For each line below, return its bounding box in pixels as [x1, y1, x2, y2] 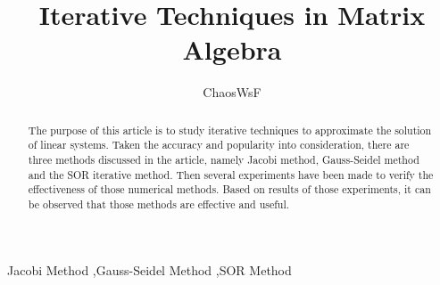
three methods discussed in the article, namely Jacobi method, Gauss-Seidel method [28, 152, 419, 167]
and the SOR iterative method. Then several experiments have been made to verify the [28, 167, 434, 182]
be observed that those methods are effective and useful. [28, 196, 290, 211]
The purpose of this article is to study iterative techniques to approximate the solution [28, 122, 432, 137]
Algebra [182, 31, 282, 68]
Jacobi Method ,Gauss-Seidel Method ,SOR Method [7, 260, 292, 279]
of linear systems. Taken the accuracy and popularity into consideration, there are [28, 137, 410, 152]
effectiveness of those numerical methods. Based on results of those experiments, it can [28, 182, 431, 197]
